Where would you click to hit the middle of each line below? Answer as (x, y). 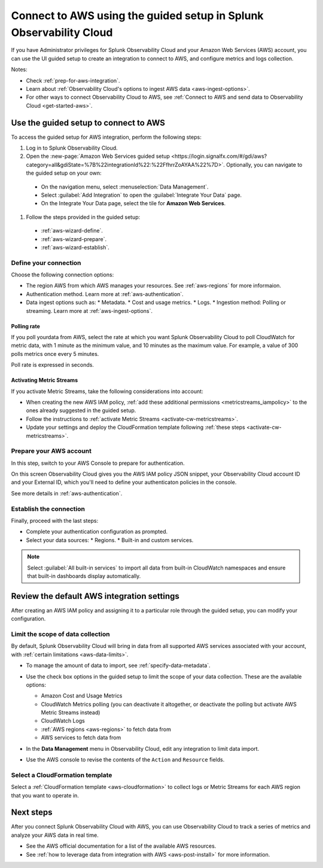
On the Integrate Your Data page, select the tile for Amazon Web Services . (133, 203)
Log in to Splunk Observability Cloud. (72, 148)
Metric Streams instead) (71, 712)
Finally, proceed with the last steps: (55, 520)
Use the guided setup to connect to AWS (88, 123)
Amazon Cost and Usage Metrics (82, 696)
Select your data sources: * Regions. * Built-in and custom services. (110, 540)
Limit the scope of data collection (60, 634)
